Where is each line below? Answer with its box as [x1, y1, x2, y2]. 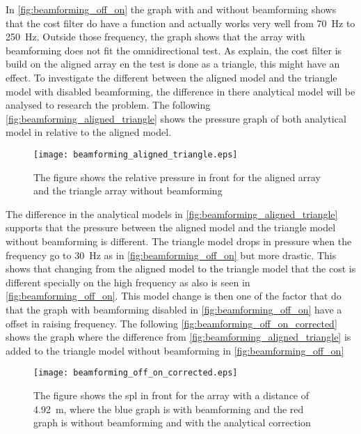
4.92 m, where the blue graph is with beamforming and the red [33, 401, 304, 416]
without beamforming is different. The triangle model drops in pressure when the [6, 233, 352, 248]
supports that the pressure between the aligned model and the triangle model [6, 220, 336, 235]
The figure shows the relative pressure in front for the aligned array [33, 169, 321, 184]
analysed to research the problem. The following [6, 98, 211, 112]
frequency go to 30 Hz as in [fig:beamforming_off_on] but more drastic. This [6, 247, 337, 262]
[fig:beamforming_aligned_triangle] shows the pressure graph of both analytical [6, 111, 346, 125]
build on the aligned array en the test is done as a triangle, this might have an [6, 56, 340, 71]
